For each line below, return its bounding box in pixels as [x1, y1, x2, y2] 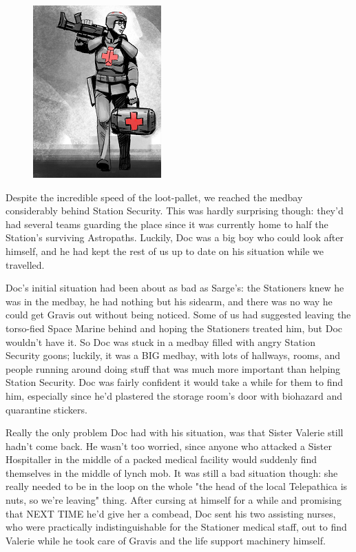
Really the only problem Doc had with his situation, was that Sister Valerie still [6, 425, 344, 440]
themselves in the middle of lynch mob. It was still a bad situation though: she [6, 465, 338, 480]
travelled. [6, 257, 45, 272]
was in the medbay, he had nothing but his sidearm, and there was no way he [6, 294, 333, 308]
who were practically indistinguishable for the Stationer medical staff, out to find [6, 520, 347, 534]
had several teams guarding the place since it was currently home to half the [6, 216, 328, 231]
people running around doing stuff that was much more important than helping [6, 361, 341, 376]
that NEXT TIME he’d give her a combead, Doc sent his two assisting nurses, [6, 506, 336, 520]
